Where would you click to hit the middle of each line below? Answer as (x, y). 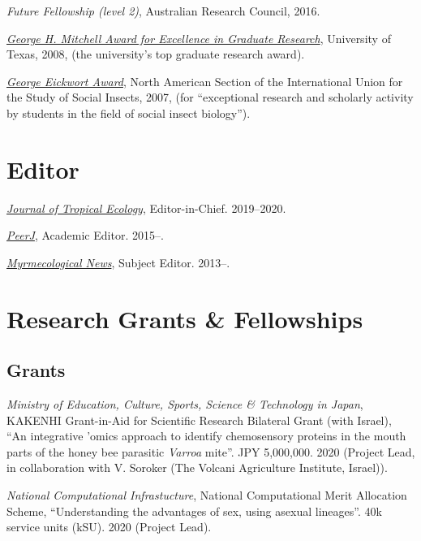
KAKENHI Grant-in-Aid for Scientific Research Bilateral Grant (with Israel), (199, 420)
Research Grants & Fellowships (185, 318)
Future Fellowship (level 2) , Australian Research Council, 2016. (163, 11)
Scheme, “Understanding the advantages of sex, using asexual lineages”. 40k (194, 511)
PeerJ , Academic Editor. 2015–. (85, 235)
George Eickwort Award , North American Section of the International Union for (205, 81)
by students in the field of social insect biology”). (129, 113)
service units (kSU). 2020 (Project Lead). (109, 527)
